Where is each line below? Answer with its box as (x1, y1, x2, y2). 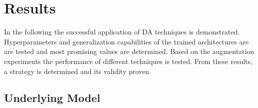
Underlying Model (4, 90, 100, 105)
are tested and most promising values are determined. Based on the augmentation (4, 46, 255, 56)
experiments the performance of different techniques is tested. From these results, (4, 55, 253, 66)
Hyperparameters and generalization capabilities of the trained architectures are (4, 36, 249, 46)
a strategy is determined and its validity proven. (4, 65, 151, 76)
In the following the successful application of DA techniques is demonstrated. (4, 26, 240, 37)
